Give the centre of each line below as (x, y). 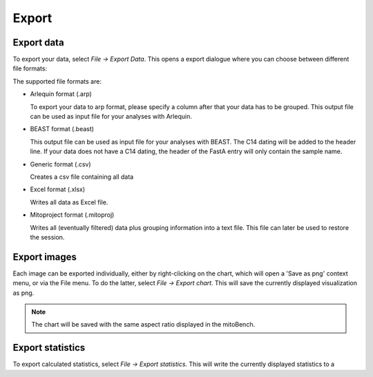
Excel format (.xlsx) (58, 189)
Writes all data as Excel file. (69, 202)
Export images (45, 257)
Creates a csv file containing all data (82, 177)
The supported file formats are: (57, 81)
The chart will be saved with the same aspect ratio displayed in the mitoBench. (143, 325)
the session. (47, 237)
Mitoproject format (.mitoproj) (72, 215)
